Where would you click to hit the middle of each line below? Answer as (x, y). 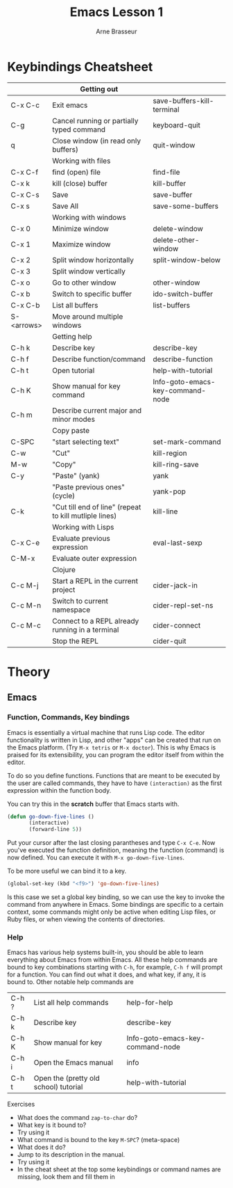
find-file (166, 172)
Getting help (72, 336)
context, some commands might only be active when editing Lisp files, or (112, 912)
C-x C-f (25, 172)
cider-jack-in (175, 585)
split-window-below (186, 260)
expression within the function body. (59, 790)
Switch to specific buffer (92, 294)
